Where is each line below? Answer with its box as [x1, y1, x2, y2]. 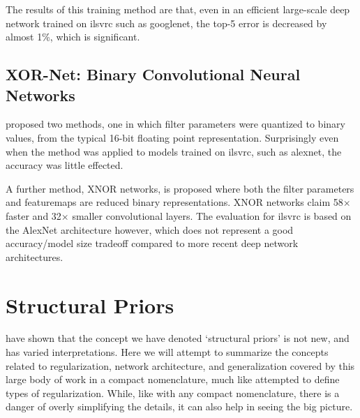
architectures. [6, 249, 63, 264]
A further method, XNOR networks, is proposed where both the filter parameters [6, 181, 354, 195]
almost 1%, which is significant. [6, 29, 140, 44]
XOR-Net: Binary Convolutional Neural [6, 64, 301, 85]
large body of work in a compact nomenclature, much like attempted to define [6, 372, 340, 387]
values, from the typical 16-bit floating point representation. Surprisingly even [6, 130, 339, 144]
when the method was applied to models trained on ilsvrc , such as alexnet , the [6, 144, 342, 158]
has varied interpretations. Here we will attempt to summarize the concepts [6, 345, 329, 359]
